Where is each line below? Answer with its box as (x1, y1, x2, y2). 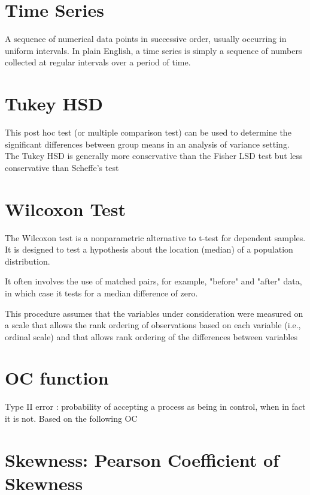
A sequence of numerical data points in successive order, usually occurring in (5, 32, 287, 45)
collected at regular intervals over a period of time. (5, 56, 191, 68)
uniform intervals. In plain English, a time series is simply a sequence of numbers (5, 44, 302, 56)
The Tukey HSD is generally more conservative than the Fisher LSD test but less (5, 149, 303, 162)
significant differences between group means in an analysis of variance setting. (5, 137, 290, 150)
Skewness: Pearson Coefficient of (5, 447, 279, 472)
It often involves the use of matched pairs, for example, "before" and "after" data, (5, 275, 302, 287)
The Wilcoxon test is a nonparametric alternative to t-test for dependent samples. (5, 231, 306, 244)
